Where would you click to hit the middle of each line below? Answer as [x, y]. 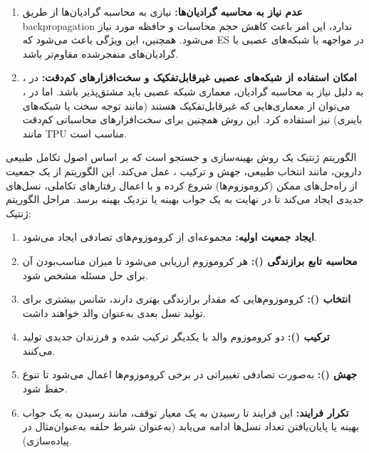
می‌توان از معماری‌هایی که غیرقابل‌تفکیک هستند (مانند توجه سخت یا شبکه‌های [186, 105]
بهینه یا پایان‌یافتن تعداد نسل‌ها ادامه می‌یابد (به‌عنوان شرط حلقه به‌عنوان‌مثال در [191, 426]
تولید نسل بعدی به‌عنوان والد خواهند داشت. [114, 312]
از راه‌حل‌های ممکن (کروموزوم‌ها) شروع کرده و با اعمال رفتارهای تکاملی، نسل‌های [182, 185]
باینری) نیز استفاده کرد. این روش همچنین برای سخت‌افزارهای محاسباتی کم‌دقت [192, 119]
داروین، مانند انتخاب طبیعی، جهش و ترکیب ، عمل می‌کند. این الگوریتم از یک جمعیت [184, 171]
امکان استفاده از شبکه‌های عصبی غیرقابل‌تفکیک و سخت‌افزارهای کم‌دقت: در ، [189, 77]
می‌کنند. [39, 350]
